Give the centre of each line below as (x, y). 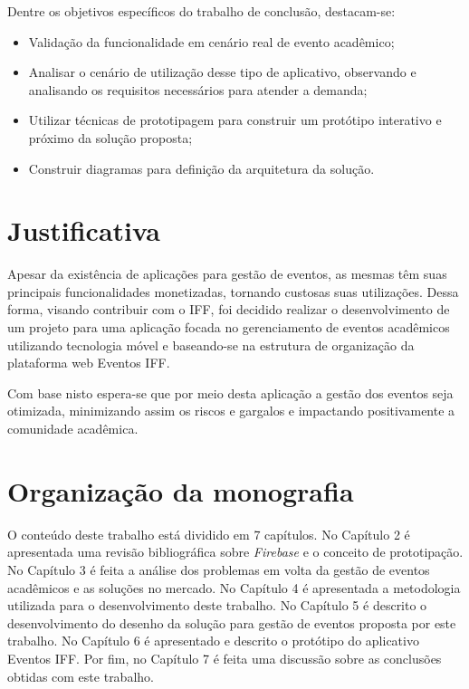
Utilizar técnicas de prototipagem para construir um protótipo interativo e (235, 120)
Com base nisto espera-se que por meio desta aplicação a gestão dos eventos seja (230, 392)
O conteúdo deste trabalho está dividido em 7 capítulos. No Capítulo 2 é (209, 534)
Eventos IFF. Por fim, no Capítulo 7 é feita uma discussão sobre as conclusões (225, 658)
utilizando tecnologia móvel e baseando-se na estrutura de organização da (211, 344)
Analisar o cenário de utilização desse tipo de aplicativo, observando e (222, 72)
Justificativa (84, 230)
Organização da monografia (181, 490)
